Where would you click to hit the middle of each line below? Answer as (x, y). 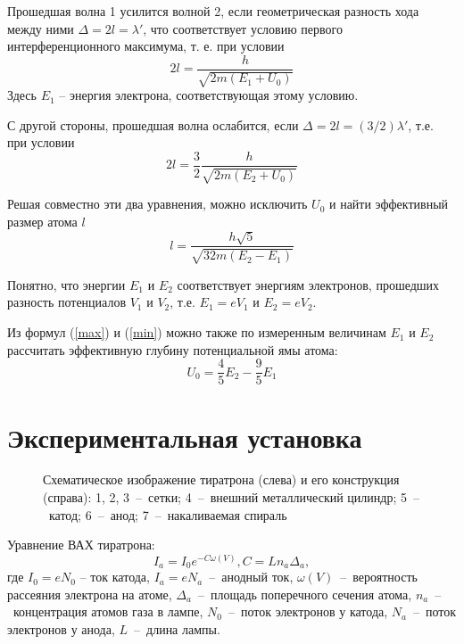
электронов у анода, (61, 629)
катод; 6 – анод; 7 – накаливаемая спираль (168, 514)
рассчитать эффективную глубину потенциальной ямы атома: (173, 349)
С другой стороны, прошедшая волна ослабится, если (153, 124)
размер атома (42, 222)
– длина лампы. (177, 629)
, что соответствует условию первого (243, 28)
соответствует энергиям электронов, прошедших (308, 284)
